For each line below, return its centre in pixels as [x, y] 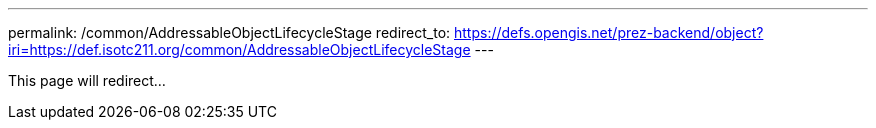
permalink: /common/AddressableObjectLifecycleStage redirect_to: [229, 32]
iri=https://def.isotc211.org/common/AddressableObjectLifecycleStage [239, 49]
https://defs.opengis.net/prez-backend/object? [609, 32]
